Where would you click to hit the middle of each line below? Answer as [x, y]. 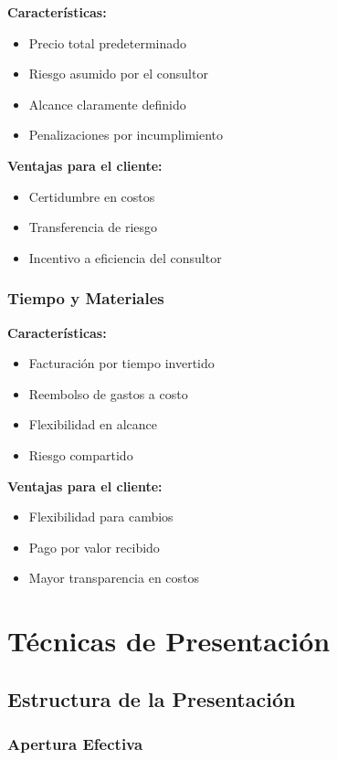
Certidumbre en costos [92, 196]
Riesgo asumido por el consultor [118, 74]
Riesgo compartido [81, 454]
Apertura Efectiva [75, 743]
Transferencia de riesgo [93, 227]
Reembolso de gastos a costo [108, 393]
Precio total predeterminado [108, 42]
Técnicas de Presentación [169, 641]
